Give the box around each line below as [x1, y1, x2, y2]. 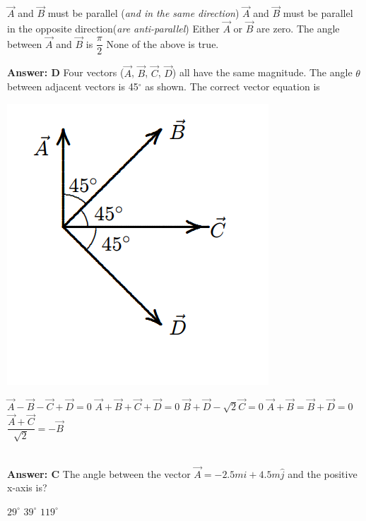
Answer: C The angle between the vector [7, 466, 191, 481]
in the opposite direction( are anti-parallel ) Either [7, 21, 220, 36]
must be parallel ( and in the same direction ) [47, 6, 240, 20]
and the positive [288, 466, 358, 481]
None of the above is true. [106, 36, 219, 51]
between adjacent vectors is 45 [7, 79, 138, 94]
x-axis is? [7, 480, 47, 495]
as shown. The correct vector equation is [145, 79, 320, 94]
